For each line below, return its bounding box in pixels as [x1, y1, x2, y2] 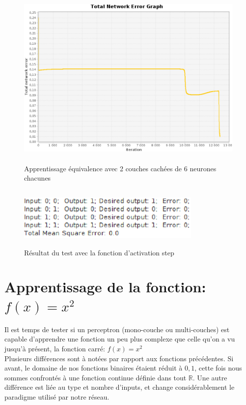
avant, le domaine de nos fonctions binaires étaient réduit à [4, 363, 183, 373]
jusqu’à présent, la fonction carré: [4, 343, 105, 353]
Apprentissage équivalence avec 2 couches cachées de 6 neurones [24, 163, 217, 173]
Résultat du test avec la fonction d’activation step [24, 247, 174, 257]
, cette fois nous [194, 363, 242, 373]
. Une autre [192, 372, 227, 382]
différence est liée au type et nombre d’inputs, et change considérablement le [4, 382, 235, 392]
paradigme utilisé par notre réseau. [4, 391, 109, 402]
